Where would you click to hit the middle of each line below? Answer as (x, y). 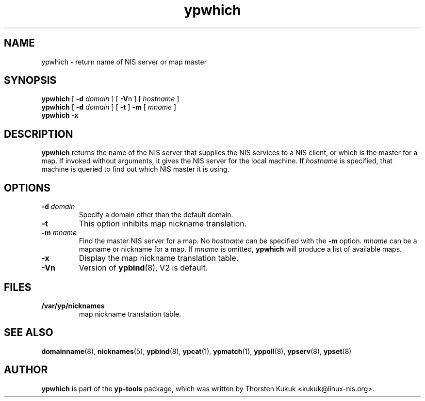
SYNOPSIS (30, 80)
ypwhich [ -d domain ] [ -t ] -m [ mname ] (109, 107)
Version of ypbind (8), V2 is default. (143, 268)
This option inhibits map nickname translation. (163, 224)
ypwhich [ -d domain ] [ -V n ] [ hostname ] (110, 99)
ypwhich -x (60, 115)
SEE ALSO (29, 333)
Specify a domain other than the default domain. (156, 215)
